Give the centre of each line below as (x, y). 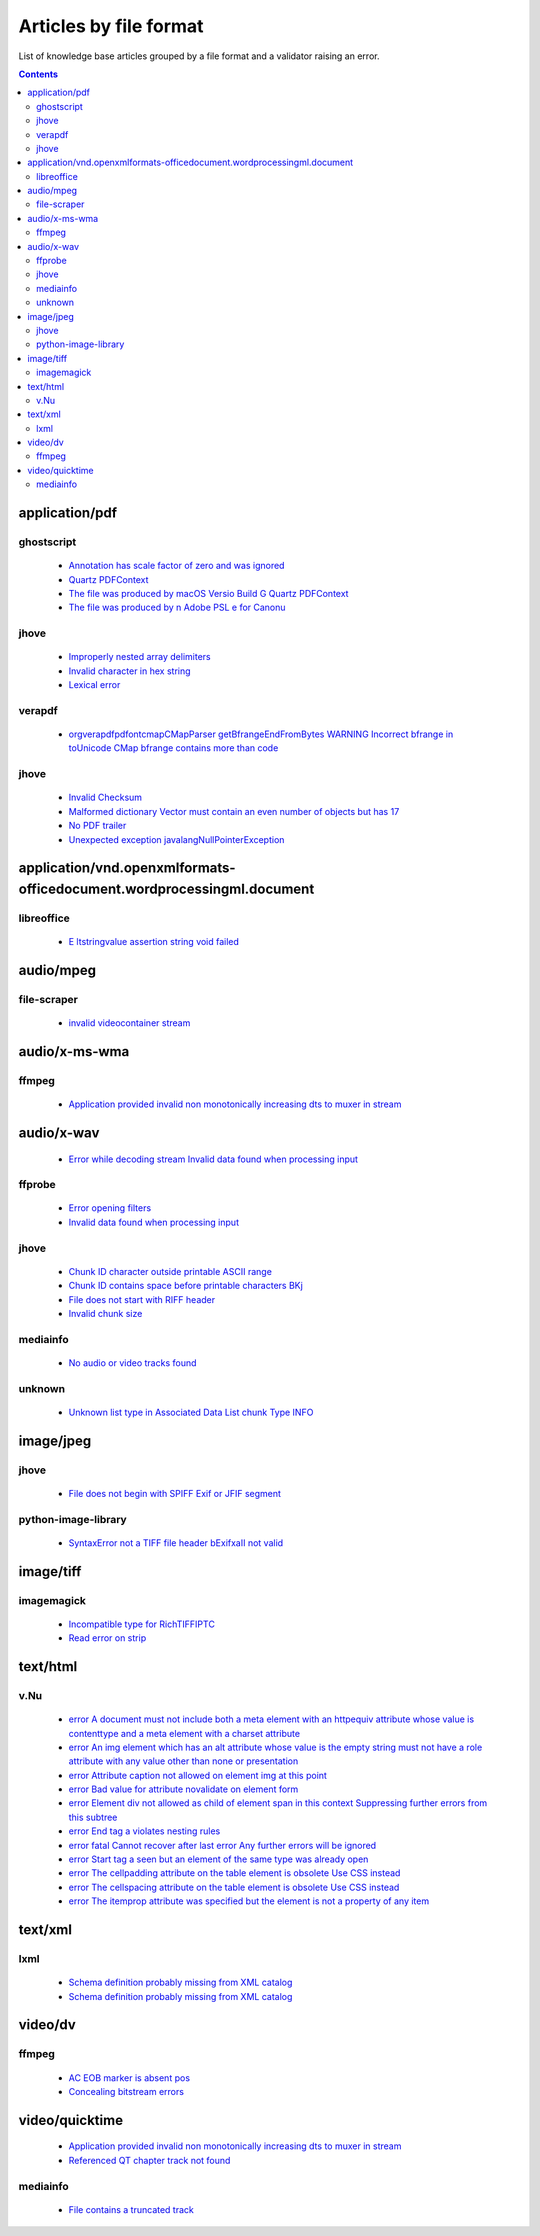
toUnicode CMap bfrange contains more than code (173, 748)
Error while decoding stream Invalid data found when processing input (213, 1159)
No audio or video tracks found (132, 1362)
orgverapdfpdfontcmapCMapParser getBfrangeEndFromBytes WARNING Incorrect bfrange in (261, 734)
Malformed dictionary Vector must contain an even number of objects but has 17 (234, 811)
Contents (38, 74)
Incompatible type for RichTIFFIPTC (141, 1624)
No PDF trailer (97, 826)
